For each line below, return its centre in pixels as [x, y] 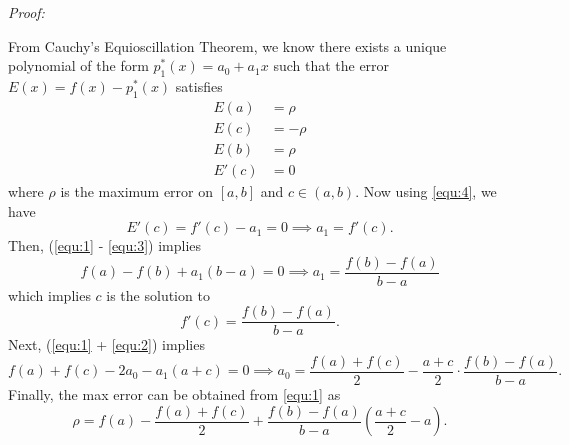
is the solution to [158, 294]
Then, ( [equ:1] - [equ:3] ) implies [105, 245]
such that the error [331, 65]
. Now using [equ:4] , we [426, 190]
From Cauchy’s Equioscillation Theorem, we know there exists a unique [227, 45]
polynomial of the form [78, 65]
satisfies [199, 85]
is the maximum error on [137, 190]
